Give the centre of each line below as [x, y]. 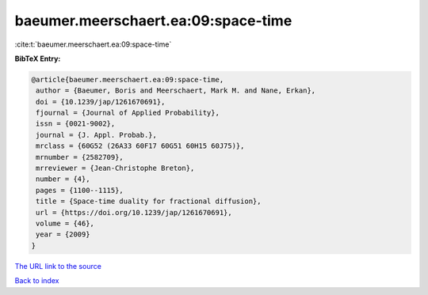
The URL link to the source [58, 266]
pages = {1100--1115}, [80, 190]
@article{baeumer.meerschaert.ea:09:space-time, [128, 79]
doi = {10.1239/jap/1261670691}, [101, 102]
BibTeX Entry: [38, 59]
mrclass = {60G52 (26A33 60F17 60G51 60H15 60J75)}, [140, 146]
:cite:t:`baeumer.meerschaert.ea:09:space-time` [93, 44]
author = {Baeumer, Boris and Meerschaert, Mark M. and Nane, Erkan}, [176, 91]
